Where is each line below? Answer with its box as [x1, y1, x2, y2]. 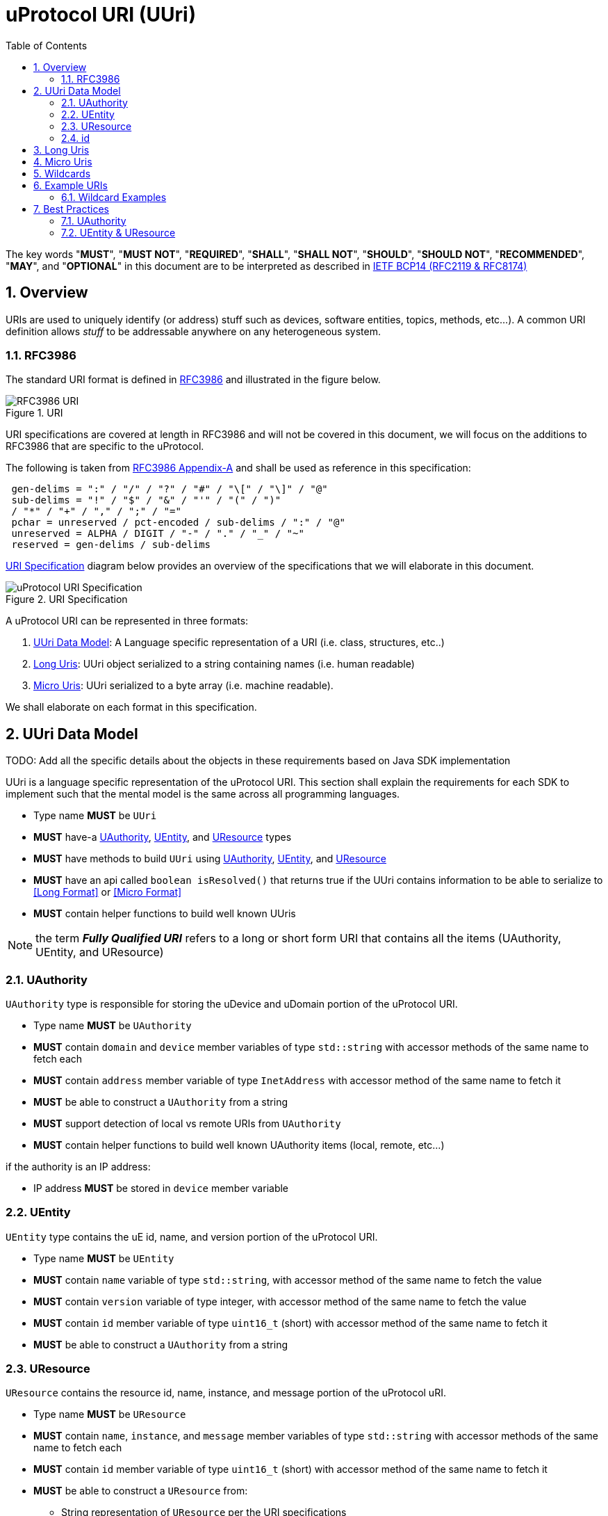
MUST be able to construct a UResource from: [33, 1485, 248, 1497]
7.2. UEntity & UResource [61, 226, 176, 239]
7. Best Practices [33, 202, 109, 215]
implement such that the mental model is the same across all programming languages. [6, 788, 400, 800]
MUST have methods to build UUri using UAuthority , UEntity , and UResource [33, 853, 386, 865]
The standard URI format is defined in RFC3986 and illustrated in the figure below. [6, 373, 381, 386]
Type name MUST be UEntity [33, 1252, 174, 1264]
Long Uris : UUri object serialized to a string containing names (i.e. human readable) [33, 658, 415, 670]
